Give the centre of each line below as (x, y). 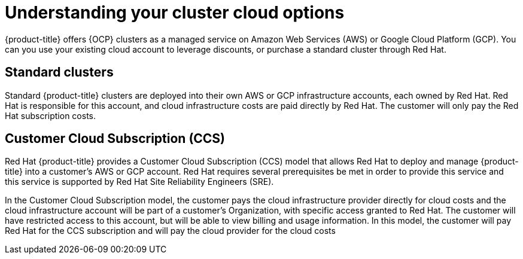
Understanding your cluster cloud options (175, 13)
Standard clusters (59, 72)
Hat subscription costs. (51, 115)
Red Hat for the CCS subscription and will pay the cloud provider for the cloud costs (170, 231)
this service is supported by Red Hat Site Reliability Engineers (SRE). (139, 182)
